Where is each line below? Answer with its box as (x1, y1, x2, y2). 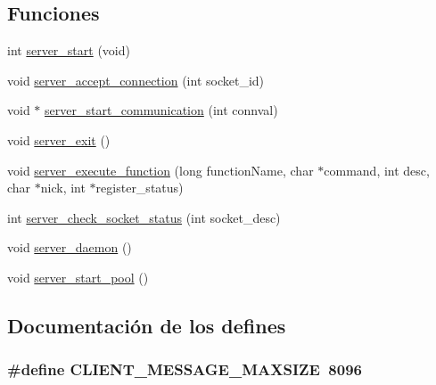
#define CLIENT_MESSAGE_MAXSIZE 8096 (7, 358, 362, 381)
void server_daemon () (7, 238, 132, 257)
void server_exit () (7, 130, 111, 149)
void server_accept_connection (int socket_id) (7, 70, 264, 89)
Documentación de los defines (7, 311, 286, 339)
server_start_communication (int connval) (45, 101, 278, 119)
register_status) (95, 178, 184, 197)
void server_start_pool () (7, 267, 149, 286)
